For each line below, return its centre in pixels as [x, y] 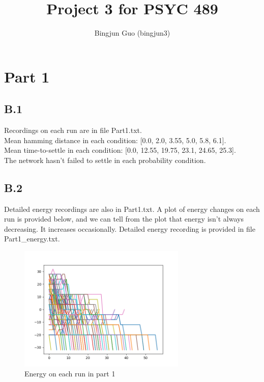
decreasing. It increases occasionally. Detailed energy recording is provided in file [130, 228]
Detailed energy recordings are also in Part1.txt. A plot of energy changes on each [132, 209]
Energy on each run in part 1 [70, 374]
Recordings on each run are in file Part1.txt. [73, 130]
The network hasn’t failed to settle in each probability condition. [105, 160]
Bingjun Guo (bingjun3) [132, 33]
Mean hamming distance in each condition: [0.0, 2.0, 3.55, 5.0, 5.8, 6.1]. [115, 140]
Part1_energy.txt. [32, 239]
